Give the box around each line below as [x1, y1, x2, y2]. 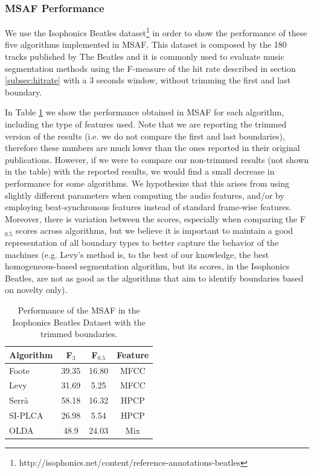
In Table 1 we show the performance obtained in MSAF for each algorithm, [5, 106, 284, 118]
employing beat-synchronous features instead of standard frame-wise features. [5, 201, 292, 213]
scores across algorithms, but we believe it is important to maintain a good [15, 224, 293, 237]
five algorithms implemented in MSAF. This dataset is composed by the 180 [5, 38, 287, 51]
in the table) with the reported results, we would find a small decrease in [5, 165, 275, 178]
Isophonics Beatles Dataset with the [12, 315, 146, 328]
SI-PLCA [9, 409, 43, 422]
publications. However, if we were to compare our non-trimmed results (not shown [5, 153, 309, 166]
